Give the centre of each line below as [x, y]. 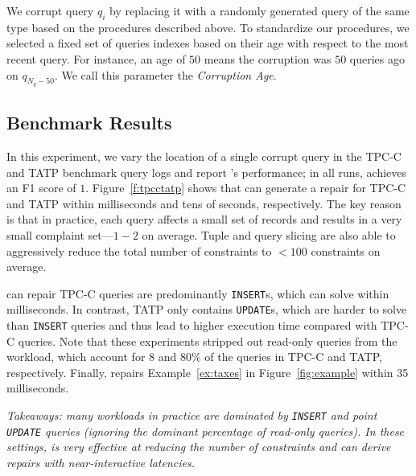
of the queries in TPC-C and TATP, [293, 357]
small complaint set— [60, 234]
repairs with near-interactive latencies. [101, 462]
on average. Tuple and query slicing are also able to [269, 234]
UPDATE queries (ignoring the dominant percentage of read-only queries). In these [206, 431]
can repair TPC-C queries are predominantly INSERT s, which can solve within [198, 293]
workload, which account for [76, 357]
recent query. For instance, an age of [96, 58]
